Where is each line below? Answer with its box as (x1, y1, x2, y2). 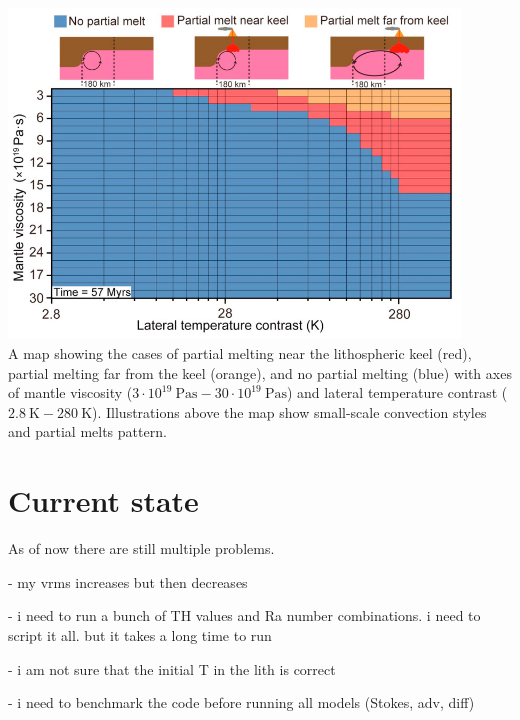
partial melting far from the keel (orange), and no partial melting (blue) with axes (8, 362, 512, 383)
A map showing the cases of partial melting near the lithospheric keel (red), (8, 343, 472, 364)
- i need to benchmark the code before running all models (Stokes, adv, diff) (8, 692, 475, 713)
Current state (8, 480, 199, 521)
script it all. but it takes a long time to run (8, 624, 272, 645)
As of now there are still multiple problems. (8, 538, 275, 559)
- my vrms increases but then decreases (8, 571, 248, 592)
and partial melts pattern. (8, 421, 167, 442)
